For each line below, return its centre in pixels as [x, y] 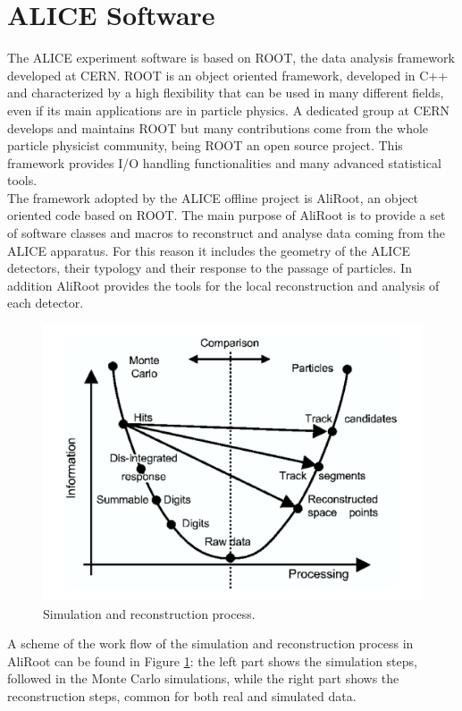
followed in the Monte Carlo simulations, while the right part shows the [203, 678]
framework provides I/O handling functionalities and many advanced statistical [224, 162]
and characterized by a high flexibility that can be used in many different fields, [226, 93]
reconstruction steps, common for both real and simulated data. [182, 695]
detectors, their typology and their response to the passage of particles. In [210, 268]
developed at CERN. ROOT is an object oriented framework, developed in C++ [228, 75]
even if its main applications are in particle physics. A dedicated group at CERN [229, 110]
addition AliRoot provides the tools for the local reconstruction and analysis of [223, 285]
